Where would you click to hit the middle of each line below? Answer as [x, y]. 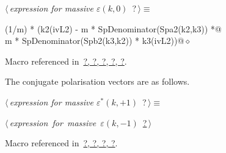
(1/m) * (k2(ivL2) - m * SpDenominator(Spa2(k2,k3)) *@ [113, 28]
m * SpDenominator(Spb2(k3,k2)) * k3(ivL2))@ [95, 41]
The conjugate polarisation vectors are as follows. [97, 81]
